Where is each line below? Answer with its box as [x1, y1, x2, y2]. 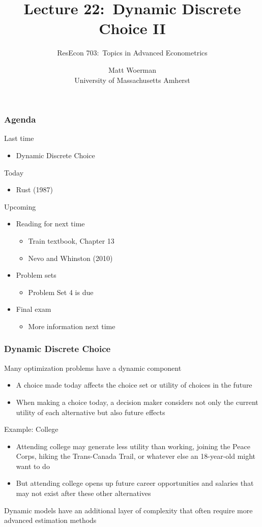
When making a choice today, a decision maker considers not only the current [16, 396, 258, 407]
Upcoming [4, 201, 36, 212]
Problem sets [16, 270, 56, 280]
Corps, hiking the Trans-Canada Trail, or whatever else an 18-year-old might [16, 451, 256, 461]
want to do [16, 460, 50, 471]
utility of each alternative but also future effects [16, 406, 165, 417]
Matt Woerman [108, 64, 157, 75]
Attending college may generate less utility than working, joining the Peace [16, 441, 250, 451]
